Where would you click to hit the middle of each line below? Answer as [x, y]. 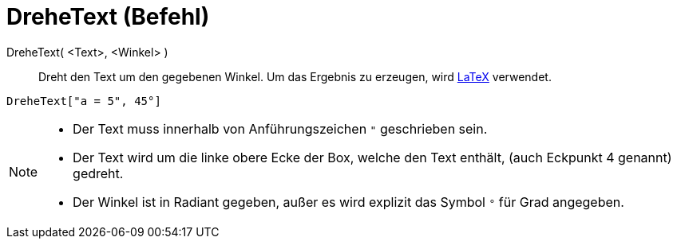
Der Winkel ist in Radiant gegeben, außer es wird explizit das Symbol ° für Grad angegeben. [348, 202]
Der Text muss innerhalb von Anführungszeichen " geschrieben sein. [280, 128]
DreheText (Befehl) [108, 17]
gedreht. [98, 173]
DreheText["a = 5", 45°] [84, 101]
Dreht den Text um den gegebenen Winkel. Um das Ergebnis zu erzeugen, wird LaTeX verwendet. [295, 76]
